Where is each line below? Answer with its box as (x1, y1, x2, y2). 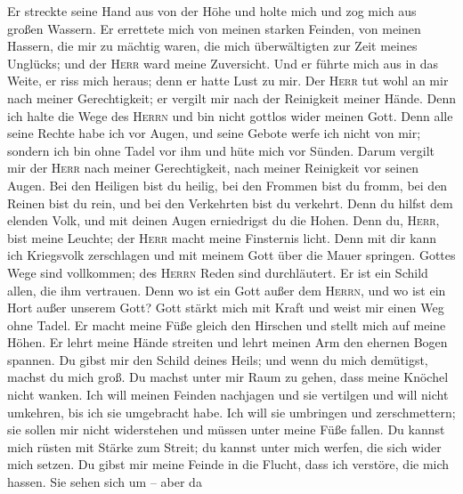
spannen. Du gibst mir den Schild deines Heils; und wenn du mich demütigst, (7, 350, 428, 368)
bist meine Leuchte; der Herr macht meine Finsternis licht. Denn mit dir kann (7, 228, 437, 247)
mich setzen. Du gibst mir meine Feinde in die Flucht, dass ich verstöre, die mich (7, 455, 450, 474)
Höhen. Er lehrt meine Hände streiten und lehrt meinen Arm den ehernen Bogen (7, 333, 448, 352)
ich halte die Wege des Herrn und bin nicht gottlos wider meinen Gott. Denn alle (7, 106, 453, 125)
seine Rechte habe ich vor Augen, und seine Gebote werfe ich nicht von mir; (7, 124, 421, 142)
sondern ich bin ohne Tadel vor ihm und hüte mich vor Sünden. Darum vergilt (7, 141, 435, 159)
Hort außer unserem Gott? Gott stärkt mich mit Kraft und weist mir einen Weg (7, 298, 444, 317)
